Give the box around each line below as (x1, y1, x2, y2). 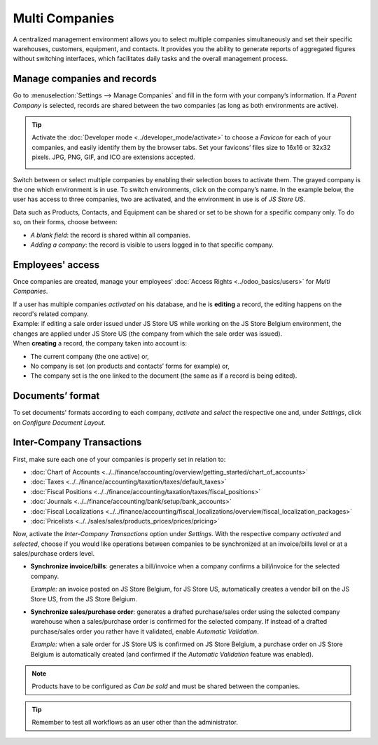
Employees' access (13, 259, 100, 271)
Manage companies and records (13, 73, 157, 85)
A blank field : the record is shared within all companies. (30, 231, 191, 239)
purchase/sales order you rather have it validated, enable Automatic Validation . (30, 627, 259, 636)
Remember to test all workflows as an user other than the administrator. (31, 718, 238, 727)
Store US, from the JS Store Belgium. (30, 594, 138, 603)
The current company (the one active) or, (30, 352, 150, 360)
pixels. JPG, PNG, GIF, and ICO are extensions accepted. (31, 153, 195, 161)
